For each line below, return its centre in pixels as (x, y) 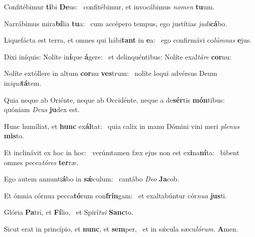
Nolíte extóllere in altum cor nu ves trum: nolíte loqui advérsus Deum (111, 73)
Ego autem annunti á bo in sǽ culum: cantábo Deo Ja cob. (92, 179)
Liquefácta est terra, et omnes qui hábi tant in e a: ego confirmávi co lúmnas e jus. (128, 40)
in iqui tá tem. (23, 83)
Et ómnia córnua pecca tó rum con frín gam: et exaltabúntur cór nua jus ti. (116, 195)
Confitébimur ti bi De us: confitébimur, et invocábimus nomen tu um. (109, 6)
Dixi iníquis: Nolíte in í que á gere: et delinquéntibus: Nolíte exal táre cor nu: (118, 56)
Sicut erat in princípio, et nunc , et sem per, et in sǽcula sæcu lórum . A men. (121, 228)
